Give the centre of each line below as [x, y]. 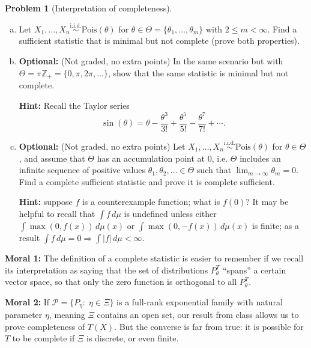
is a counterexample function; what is [151, 202]
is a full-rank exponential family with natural [200, 301]
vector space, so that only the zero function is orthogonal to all [121, 282]
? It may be [267, 202]
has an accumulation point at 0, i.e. [162, 158]
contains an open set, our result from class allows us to [198, 315]
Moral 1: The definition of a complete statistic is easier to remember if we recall [154, 258]
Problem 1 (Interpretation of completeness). [89, 8]
